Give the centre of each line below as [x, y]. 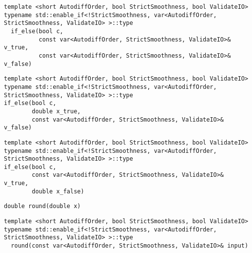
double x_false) [58, 191]
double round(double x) [42, 206]
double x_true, [56, 111]
